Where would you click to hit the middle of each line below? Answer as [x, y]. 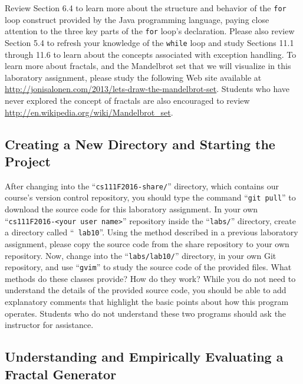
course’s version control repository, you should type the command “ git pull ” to [150, 197]
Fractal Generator [61, 374]
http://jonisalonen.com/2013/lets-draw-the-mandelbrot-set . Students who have [147, 89]
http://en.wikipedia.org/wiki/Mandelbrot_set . [89, 112]
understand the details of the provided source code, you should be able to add [146, 290]
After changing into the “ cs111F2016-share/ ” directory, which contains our [142, 186]
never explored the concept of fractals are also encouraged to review [127, 100]
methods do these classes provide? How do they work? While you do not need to [150, 278]
